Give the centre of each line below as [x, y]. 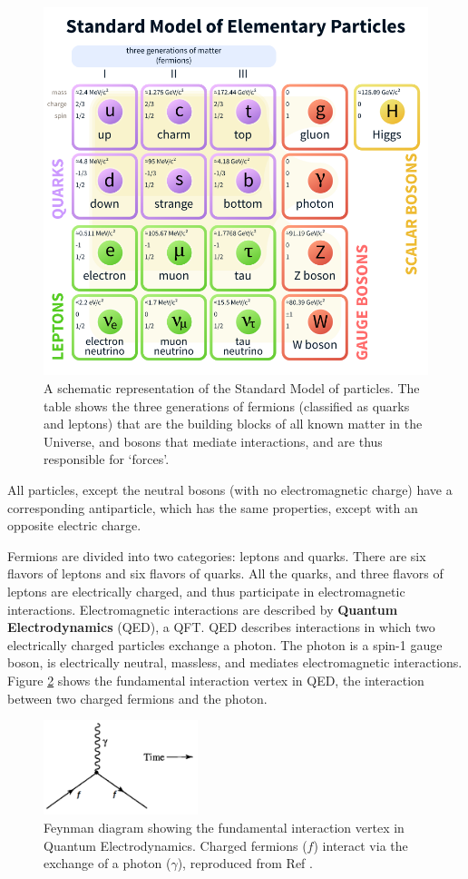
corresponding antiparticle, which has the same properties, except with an [213, 507]
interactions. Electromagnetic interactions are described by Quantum [203, 609]
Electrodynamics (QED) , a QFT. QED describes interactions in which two [221, 627]
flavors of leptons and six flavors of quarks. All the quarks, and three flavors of [225, 573]
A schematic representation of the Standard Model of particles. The [232, 388]
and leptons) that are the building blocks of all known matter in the [233, 424]
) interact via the [361, 845]
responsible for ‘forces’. [107, 459]
